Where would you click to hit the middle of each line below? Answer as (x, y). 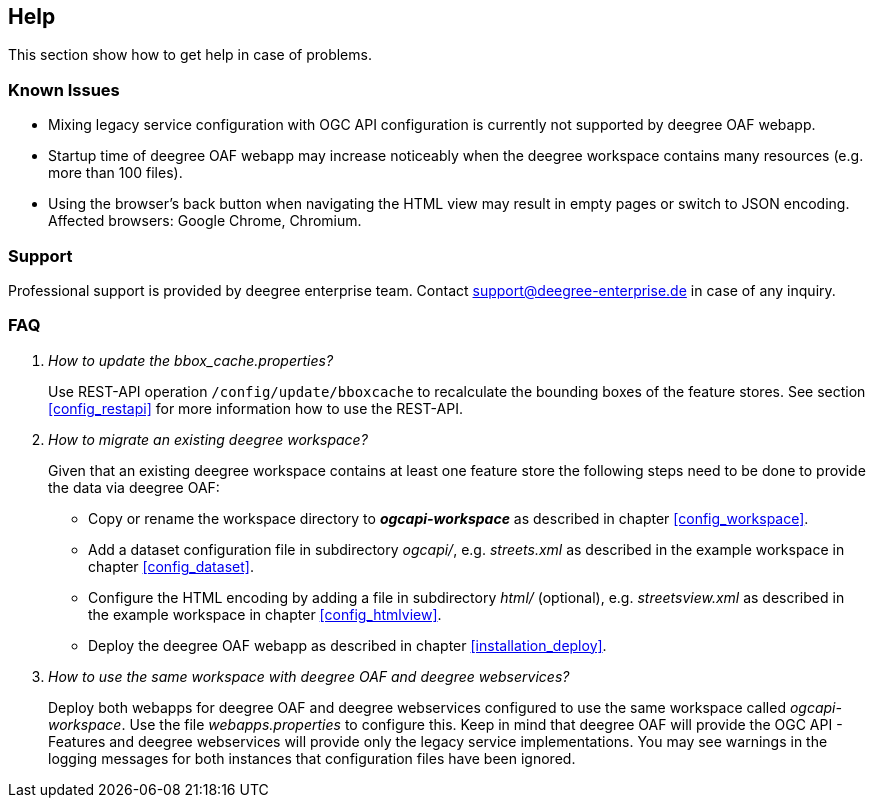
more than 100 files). (115, 173)
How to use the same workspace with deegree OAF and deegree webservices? (309, 676)
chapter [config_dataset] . (171, 566)
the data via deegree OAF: (134, 487)
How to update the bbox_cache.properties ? (191, 360)
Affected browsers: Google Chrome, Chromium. (205, 221)
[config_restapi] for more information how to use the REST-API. (255, 408)
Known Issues (64, 89)
